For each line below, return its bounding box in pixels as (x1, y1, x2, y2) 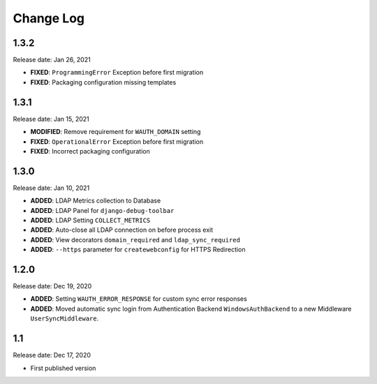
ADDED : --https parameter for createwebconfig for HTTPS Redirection (30, 245, 246, 254)
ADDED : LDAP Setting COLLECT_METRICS (30, 216, 151, 224)
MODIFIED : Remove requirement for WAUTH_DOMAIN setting (30, 128, 201, 136)
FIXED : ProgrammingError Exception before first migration (30, 68, 204, 77)
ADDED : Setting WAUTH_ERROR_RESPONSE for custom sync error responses (30, 295, 247, 303)
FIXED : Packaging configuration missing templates (30, 77, 177, 87)
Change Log (13, 10, 85, 26)
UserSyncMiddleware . (30, 314, 99, 323)
